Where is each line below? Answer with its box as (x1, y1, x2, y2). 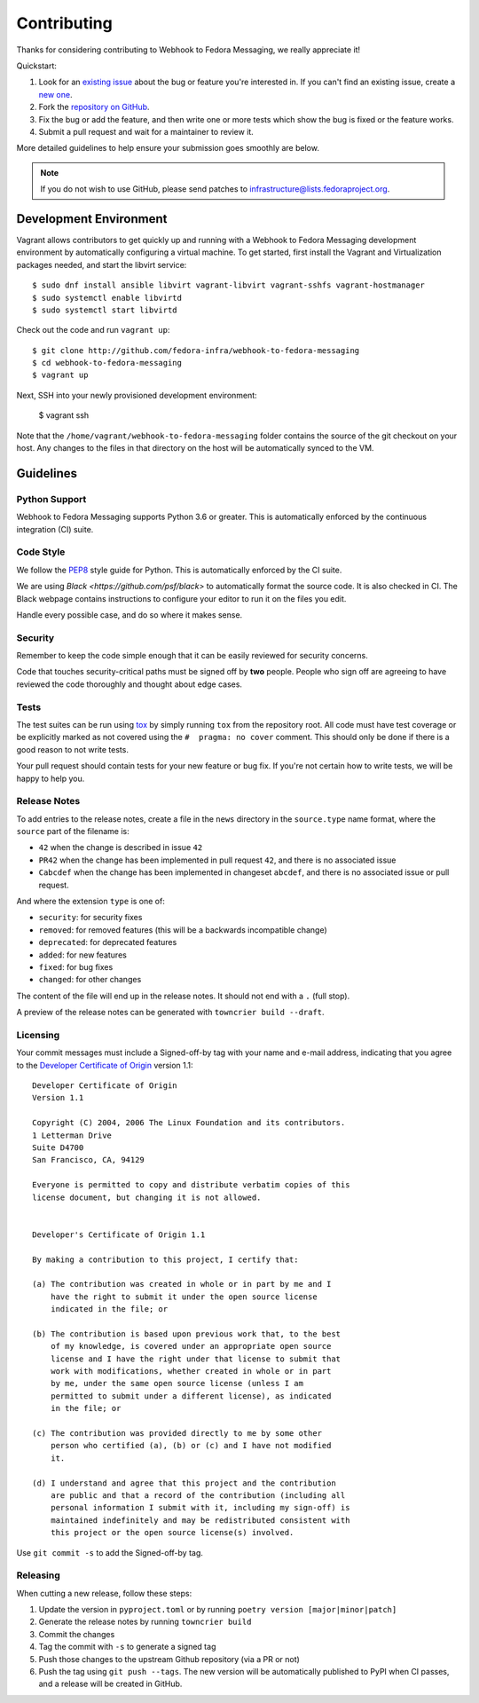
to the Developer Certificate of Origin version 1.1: (16, 1060, 194, 1070)
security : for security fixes (38, 912, 143, 923)
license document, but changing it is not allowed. (32, 1192, 262, 1202)
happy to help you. (16, 773, 85, 784)
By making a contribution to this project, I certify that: (32, 1254, 299, 1265)
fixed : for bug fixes (38, 961, 114, 972)
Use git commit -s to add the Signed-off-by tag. (16, 1547, 204, 1557)
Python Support (16, 493, 87, 505)
